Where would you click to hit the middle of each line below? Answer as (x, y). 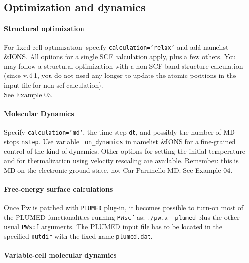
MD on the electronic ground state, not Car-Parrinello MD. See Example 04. (118, 170)
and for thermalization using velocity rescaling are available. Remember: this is (121, 160)
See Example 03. (28, 94)
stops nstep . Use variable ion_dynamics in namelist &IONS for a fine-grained (120, 141)
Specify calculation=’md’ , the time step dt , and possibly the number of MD (119, 132)
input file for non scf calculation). (54, 85)
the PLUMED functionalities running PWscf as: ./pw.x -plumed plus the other (122, 217)
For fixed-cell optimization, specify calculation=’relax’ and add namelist (116, 47)
